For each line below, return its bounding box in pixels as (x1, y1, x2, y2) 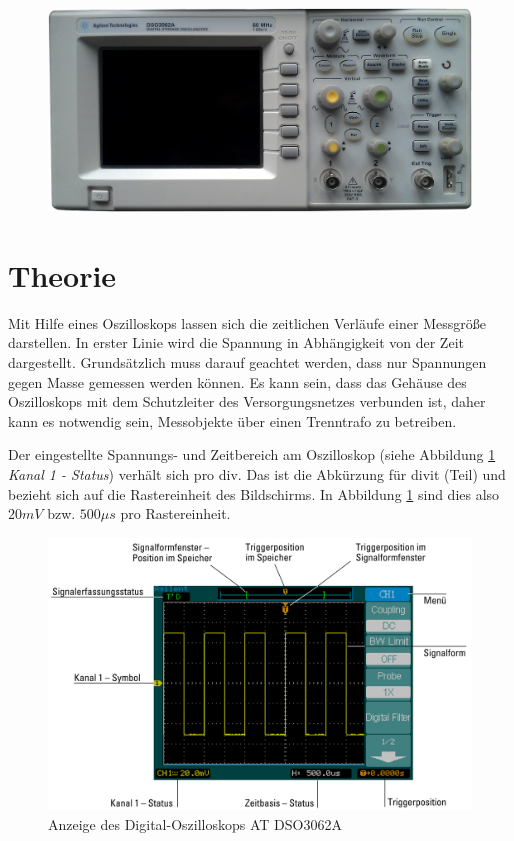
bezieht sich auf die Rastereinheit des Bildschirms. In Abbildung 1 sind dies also (8, 483, 500, 504)
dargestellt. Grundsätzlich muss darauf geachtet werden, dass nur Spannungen (8, 352, 487, 373)
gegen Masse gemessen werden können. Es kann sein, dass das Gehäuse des (8, 371, 467, 392)
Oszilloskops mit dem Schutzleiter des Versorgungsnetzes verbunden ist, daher (8, 391, 486, 412)
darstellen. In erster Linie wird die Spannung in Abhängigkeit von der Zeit (8, 332, 464, 353)
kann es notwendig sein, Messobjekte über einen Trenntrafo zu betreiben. (8, 410, 457, 431)
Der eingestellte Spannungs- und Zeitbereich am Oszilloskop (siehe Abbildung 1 (8, 444, 496, 465)
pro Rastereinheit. (120, 503, 231, 524)
